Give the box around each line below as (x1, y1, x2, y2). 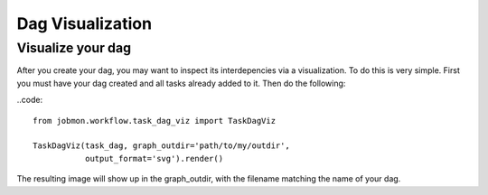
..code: (16, 95, 43, 106)
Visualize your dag (16, 40, 131, 56)
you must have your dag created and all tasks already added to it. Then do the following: (16, 78, 346, 88)
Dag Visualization (16, 14, 153, 33)
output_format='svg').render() (84, 153, 224, 163)
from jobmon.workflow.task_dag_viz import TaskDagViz (33, 116, 276, 125)
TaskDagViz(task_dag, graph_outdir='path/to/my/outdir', (33, 141, 291, 151)
